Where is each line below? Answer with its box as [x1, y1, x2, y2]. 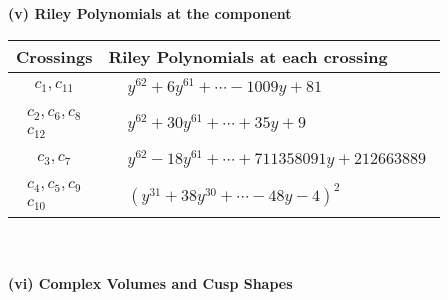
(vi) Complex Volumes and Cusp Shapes [8, 272, 293, 293]
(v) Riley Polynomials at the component [8, 3, 292, 23]
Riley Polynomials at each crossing [108, 44, 388, 68]
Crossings [16, 44, 93, 68]
